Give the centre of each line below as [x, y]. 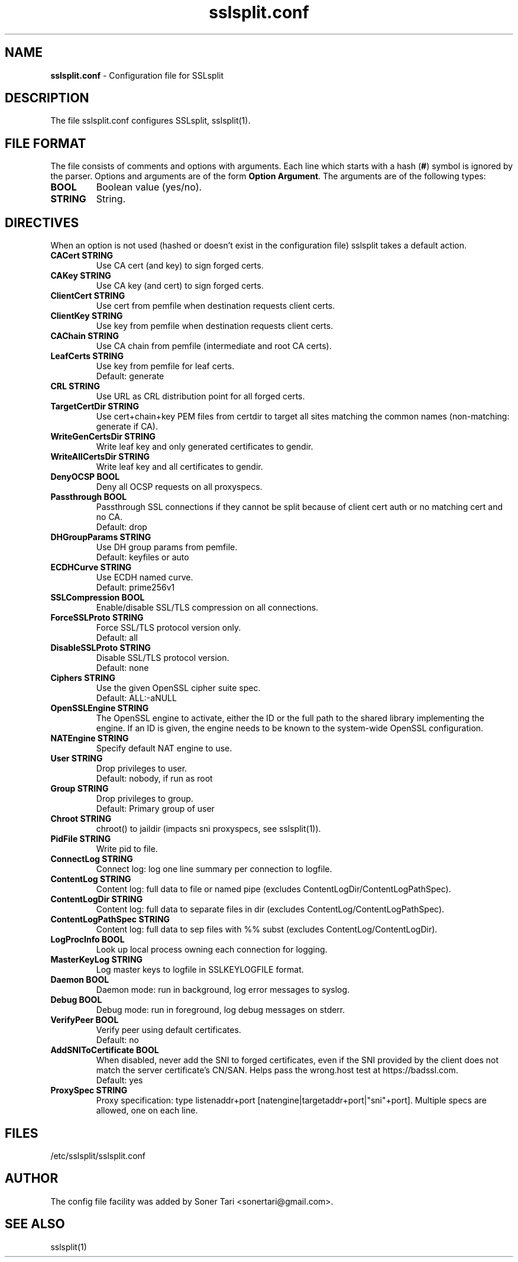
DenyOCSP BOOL [85, 477]
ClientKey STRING [87, 316]
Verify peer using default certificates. [169, 1030]
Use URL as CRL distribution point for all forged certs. [200, 396]
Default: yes [119, 1080]
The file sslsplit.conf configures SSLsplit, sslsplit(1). [150, 121]
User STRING [77, 759]
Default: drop [122, 527]
